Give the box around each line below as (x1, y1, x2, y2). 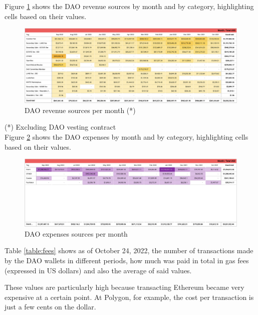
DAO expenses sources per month (25, 228, 128, 239)
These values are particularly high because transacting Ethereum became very (5, 282, 244, 292)
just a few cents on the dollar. (5, 301, 96, 312)
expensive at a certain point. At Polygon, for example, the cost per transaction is (5, 291, 254, 302)
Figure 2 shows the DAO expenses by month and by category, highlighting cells (5, 132, 248, 142)
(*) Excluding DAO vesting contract (5, 122, 116, 132)
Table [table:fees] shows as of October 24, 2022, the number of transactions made (5, 245, 253, 256)
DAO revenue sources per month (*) (25, 104, 136, 115)
